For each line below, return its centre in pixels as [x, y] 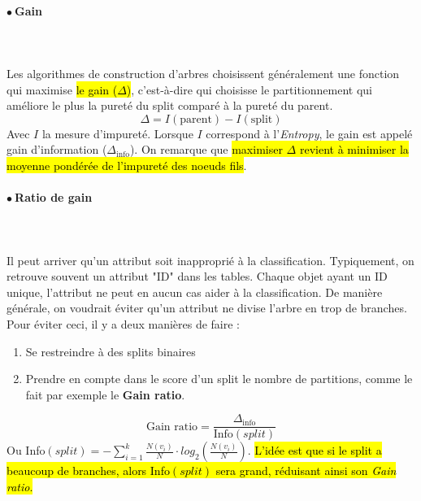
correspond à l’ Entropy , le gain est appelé [309, 133]
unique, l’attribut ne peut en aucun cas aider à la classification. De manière [195, 292]
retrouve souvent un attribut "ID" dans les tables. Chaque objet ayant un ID [197, 276]
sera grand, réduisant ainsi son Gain [306, 471]
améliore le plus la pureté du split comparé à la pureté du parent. [170, 105]
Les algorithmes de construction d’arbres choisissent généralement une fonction [203, 73]
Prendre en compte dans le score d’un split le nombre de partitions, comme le [219, 379]
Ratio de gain [54, 197]
